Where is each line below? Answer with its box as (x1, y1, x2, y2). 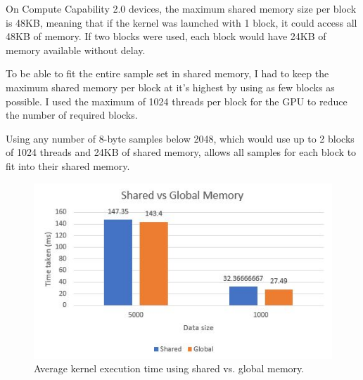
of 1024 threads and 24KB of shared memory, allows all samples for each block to (6, 145, 357, 159)
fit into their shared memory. (6, 158, 130, 173)
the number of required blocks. (6, 107, 138, 122)
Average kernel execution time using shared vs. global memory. (34, 361, 305, 376)
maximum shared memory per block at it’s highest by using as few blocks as (6, 79, 335, 94)
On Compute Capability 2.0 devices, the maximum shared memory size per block (6, 1, 357, 15)
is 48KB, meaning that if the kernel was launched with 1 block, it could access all (6, 15, 357, 30)
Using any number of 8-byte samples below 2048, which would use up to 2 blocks (6, 131, 355, 145)
